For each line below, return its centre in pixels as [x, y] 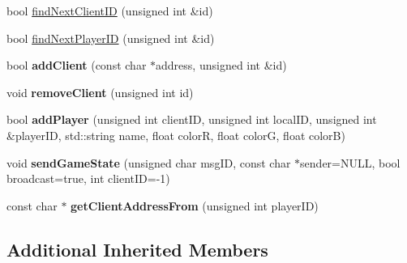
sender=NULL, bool [350, 162]
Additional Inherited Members [137, 249]
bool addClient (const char [77, 65]
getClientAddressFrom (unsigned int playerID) [195, 205]
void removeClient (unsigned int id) [100, 92]
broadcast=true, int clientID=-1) [88, 178]
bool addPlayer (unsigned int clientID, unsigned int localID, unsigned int [192, 119]
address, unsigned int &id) [221, 65]
